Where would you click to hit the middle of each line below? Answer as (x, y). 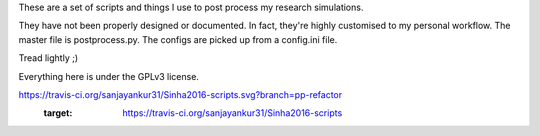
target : (58, 113)
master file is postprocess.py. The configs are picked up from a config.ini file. (178, 39)
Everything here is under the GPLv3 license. (109, 76)
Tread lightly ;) (48, 58)
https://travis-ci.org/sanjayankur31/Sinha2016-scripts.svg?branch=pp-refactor (180, 94)
